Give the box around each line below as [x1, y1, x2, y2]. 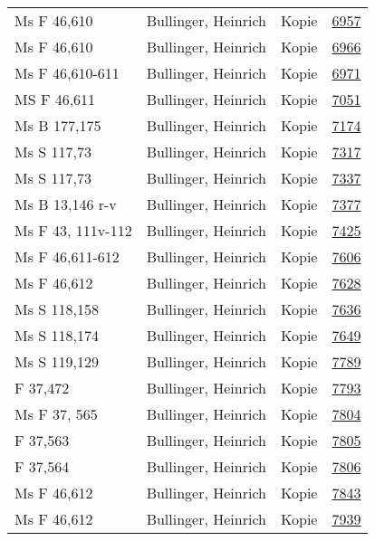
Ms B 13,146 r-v [14, 194, 117, 214]
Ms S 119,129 [14, 351, 99, 372]
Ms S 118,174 [14, 325, 99, 346]
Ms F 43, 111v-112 [14, 220, 132, 241]
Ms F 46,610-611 [14, 62, 120, 83]
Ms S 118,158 [14, 299, 99, 319]
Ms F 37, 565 [14, 403, 98, 424]
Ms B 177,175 [14, 115, 101, 136]
